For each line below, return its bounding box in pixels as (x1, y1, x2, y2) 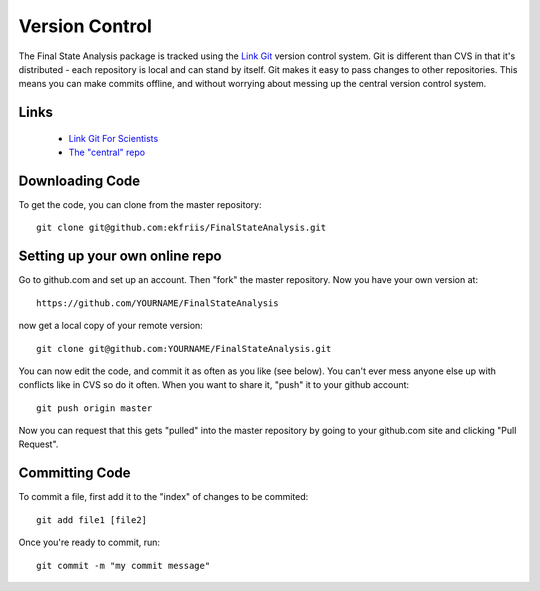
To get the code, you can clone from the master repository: (18, 199, 262, 211)
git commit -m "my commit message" (36, 560, 211, 571)
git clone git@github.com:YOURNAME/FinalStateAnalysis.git (36, 343, 332, 354)
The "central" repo (68, 146, 145, 159)
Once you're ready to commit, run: (18, 536, 160, 549)
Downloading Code (18, 172, 141, 189)
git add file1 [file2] (36, 514, 148, 525)
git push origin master (36, 402, 153, 414)
